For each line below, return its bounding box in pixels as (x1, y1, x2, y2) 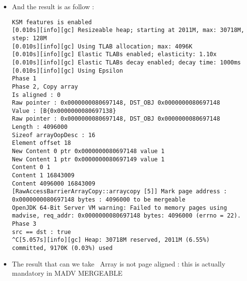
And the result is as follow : (12, 1, 94, 11)
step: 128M (12, 34, 47, 42)
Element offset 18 (12, 140, 71, 147)
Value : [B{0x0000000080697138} (12, 107, 116, 114)
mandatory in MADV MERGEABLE (12, 268, 123, 278)
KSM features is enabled (12, 18, 92, 26)
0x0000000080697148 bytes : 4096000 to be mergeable (12, 196, 185, 203)
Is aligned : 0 (12, 91, 61, 98)
